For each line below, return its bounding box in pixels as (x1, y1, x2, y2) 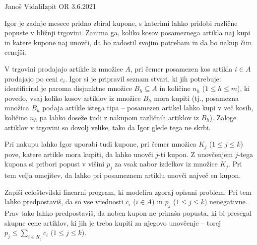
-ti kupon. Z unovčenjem (158, 149, 233, 159)
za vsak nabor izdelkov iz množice (115, 159, 218, 169)
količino (4, 112, 28, 122)
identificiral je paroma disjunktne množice (4, 83, 132, 93)
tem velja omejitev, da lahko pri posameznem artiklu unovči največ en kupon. (4, 169, 241, 180)
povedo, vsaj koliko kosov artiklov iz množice (4, 92, 141, 103)
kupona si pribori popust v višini (4, 159, 105, 169)
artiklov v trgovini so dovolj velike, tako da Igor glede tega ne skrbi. (4, 122, 211, 132)
